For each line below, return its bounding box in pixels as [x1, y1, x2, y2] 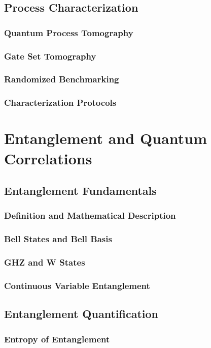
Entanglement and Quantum [4, 128, 207, 149]
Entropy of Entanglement [4, 332, 110, 345]
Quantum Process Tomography [4, 26, 133, 39]
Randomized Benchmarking [4, 73, 119, 85]
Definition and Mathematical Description [4, 209, 176, 222]
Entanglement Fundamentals [4, 183, 157, 198]
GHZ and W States [4, 256, 85, 269]
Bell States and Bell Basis [4, 233, 112, 245]
